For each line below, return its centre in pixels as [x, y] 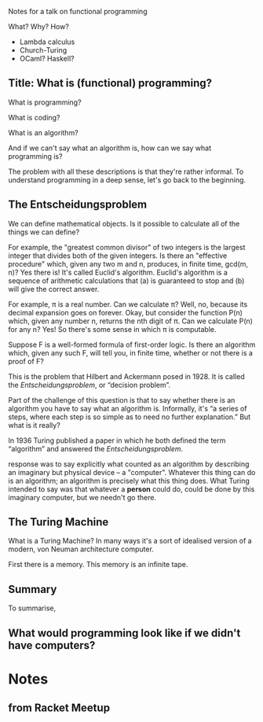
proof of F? [26, 361]
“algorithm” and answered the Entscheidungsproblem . [96, 448]
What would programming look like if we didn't [124, 633]
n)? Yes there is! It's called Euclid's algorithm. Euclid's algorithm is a [118, 272]
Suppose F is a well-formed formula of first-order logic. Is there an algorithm [132, 344]
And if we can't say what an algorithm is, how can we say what [110, 148]
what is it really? [34, 425]
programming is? [35, 156]
